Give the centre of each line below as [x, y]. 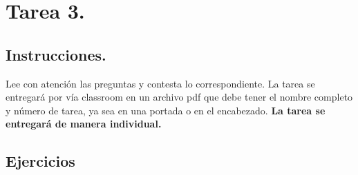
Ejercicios [40, 161]
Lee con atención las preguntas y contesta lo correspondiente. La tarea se [160, 83]
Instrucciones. [56, 54]
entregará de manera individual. [84, 124]
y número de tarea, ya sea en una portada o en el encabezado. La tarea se [166, 110]
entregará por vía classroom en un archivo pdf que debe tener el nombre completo [179, 97]
